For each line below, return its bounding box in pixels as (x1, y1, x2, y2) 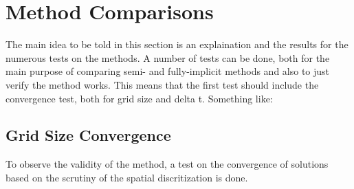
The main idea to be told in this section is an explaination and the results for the (5, 37, 349, 52)
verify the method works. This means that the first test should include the (5, 77, 319, 91)
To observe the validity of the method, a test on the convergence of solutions (5, 157, 329, 171)
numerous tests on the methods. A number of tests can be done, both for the (5, 50, 330, 65)
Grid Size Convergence (5, 124, 171, 146)
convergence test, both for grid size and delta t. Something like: (5, 91, 273, 105)
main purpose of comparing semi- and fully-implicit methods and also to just (5, 64, 330, 78)
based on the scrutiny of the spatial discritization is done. (5, 170, 248, 184)
